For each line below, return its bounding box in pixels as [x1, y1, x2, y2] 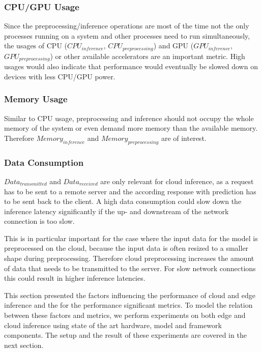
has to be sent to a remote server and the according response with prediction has [4, 186, 256, 196]
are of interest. [161, 132, 207, 143]
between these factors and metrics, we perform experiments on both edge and [4, 310, 246, 320]
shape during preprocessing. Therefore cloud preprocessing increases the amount [4, 253, 254, 263]
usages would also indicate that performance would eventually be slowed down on [4, 61, 258, 72]
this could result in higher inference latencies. [4, 273, 145, 283]
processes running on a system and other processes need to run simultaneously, [4, 30, 250, 41]
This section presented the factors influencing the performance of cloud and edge [4, 289, 255, 300]
